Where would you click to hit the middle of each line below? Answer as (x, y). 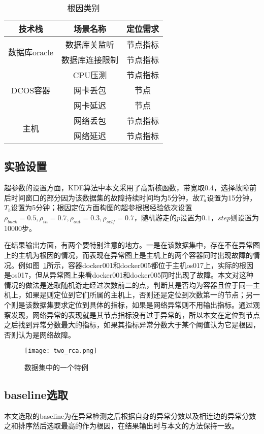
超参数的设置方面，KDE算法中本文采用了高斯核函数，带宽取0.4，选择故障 (127, 188)
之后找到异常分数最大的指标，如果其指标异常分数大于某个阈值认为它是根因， (132, 325)
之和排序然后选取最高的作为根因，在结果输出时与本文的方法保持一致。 (121, 426)
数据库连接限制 (90, 60)
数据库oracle (31, 52)
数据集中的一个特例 (56, 367)
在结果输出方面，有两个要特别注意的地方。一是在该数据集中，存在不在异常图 (132, 245)
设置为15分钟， (232, 197)
